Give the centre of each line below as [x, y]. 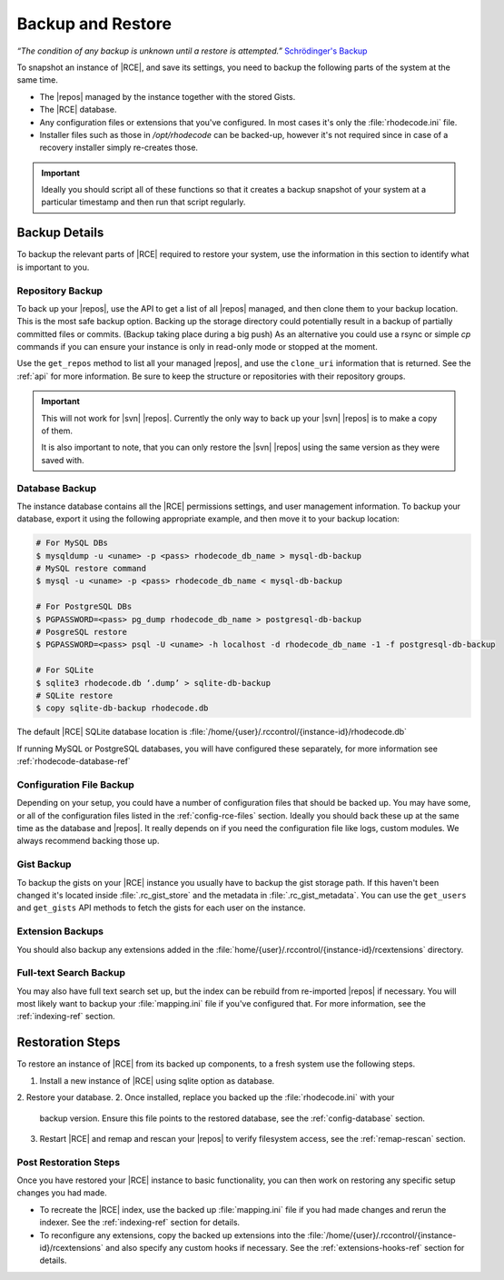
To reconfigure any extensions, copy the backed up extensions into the [173, 1235]
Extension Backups [60, 931]
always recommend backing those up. [88, 841]
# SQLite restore [74, 695]
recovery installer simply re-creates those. [119, 148]
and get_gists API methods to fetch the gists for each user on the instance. [161, 908]
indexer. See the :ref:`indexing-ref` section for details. [140, 1223]
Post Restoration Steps [69, 1162]
